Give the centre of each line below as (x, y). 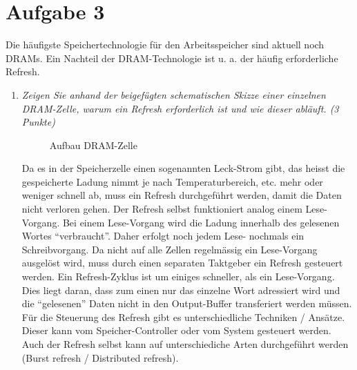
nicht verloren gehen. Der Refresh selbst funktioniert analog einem (162, 209)
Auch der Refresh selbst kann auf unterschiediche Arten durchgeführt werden (185, 344)
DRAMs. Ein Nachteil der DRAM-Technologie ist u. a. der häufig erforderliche (172, 58)
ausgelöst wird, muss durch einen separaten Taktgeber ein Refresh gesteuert (182, 263)
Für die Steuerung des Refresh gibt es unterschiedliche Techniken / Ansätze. (183, 317)
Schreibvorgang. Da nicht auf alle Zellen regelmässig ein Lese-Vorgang (170, 249)
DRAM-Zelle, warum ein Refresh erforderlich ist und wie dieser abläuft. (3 (180, 108)
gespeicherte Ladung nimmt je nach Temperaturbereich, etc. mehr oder (172, 181)
